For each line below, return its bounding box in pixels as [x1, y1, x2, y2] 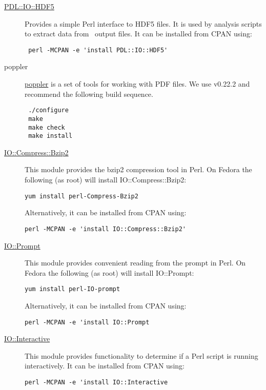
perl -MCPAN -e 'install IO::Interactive [25, 379, 168, 386]
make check [28, 124, 65, 131]
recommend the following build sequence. [25, 88, 153, 99]
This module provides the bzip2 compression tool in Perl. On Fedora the [25, 164, 252, 175]
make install [28, 132, 73, 140]
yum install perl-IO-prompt [25, 285, 120, 293]
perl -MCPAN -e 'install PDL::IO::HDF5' [28, 46, 168, 54]
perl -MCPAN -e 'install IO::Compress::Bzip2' [25, 225, 186, 233]
